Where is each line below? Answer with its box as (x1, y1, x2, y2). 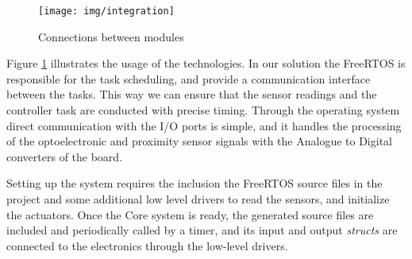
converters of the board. (6, 148, 123, 164)
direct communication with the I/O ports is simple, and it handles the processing (6, 117, 402, 133)
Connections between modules (38, 28, 184, 44)
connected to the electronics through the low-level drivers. (6, 237, 288, 253)
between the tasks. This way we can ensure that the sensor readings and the (6, 86, 377, 102)
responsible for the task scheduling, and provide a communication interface (6, 70, 371, 87)
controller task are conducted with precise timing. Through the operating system (6, 102, 400, 118)
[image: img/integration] (38, 6, 175, 17)
